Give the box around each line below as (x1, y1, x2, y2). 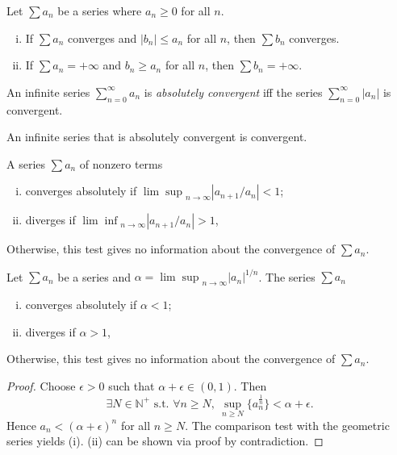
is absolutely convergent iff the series (144, 83, 323, 100)
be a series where (57, 2, 142, 19)
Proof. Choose (6, 378, 76, 394)
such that (108, 378, 155, 394)
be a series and (57, 268, 132, 285)
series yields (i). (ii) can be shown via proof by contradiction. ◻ (6, 432, 324, 449)
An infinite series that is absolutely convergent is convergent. (6, 128, 307, 145)
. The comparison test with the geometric (185, 416, 390, 433)
